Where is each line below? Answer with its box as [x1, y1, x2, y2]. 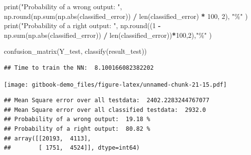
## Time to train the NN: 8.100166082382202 [4, 64, 154, 71]
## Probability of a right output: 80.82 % [4, 125, 150, 132]
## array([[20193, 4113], [4, 135, 91, 142]
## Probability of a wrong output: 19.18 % [4, 116, 150, 123]
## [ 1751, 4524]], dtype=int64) [4, 144, 140, 152]
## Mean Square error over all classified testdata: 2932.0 [4, 106, 206, 113]
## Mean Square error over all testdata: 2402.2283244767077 [4, 97, 210, 104]
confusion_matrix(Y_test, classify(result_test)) [4, 46, 147, 56]
